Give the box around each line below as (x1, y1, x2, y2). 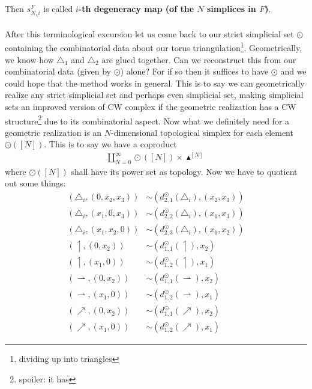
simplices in (207, 2, 256, 14)
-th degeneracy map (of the (78, 2, 194, 14)
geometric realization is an (5, 126, 102, 138)
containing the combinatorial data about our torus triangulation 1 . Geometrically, (5, 40, 302, 54)
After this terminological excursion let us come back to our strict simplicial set (5, 27, 294, 40)
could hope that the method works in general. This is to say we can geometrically (5, 76, 305, 89)
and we (280, 65, 307, 78)
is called (43, 2, 73, 14)
